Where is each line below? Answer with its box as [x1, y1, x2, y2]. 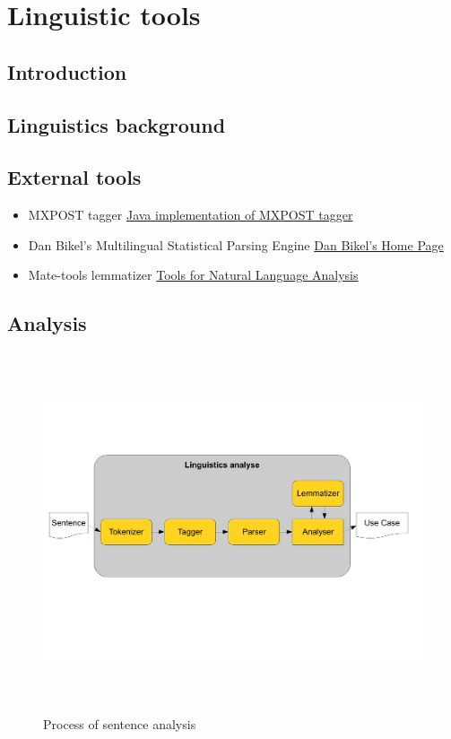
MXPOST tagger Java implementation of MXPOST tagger [28, 205, 353, 224]
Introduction [7, 57, 127, 85]
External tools [7, 163, 142, 191]
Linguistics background [7, 110, 226, 138]
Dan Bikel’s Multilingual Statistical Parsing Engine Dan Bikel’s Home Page [28, 235, 444, 254]
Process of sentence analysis [43, 714, 196, 733]
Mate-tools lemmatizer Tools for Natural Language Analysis [28, 265, 359, 284]
